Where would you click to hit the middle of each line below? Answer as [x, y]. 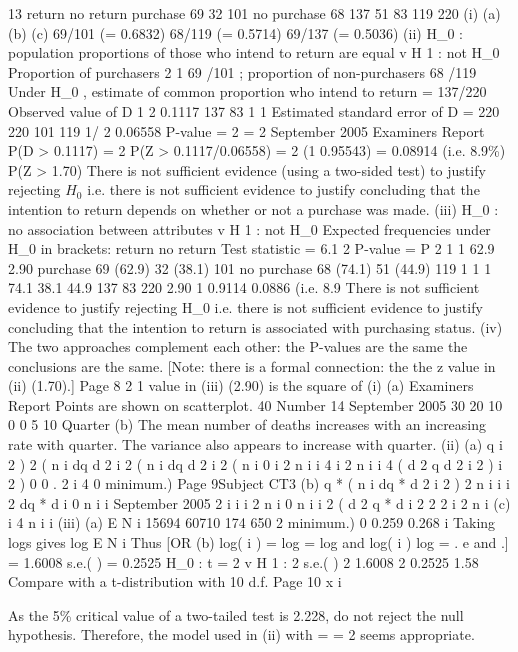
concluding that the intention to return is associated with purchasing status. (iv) [255, 326]
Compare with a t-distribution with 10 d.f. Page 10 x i [175, 581]
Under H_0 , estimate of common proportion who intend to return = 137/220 [247, 91]
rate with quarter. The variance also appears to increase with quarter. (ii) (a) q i [255, 444]
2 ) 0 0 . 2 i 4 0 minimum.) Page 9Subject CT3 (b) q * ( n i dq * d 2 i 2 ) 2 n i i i [259, 483]
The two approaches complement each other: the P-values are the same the [238, 346]
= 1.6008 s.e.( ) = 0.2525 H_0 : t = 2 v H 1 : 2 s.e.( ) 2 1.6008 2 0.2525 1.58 [243, 561]
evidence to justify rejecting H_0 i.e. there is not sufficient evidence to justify [245, 306]
